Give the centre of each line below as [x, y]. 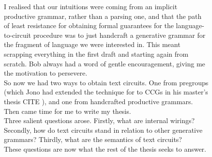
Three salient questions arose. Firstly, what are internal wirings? [99, 120]
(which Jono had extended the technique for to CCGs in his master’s [106, 92]
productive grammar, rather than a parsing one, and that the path [103, 16]
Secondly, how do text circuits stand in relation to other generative [103, 130]
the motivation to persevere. [46, 73]
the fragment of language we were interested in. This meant [92, 44]
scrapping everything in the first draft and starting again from [96, 54]
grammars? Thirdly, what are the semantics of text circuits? [93, 139]
